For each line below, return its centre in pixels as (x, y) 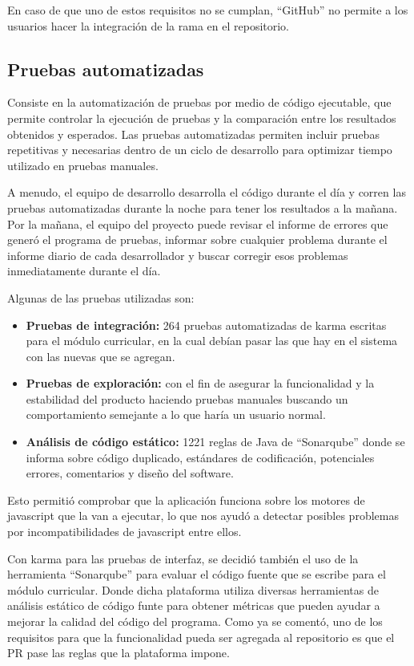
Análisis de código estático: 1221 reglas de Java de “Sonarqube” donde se (215, 442)
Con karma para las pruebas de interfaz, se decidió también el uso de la (183, 558)
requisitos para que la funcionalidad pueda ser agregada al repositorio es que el (201, 637)
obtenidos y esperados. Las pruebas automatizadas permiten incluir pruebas (193, 134)
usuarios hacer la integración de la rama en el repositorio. (149, 25)
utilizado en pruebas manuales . (83, 165)
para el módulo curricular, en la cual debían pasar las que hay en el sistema (212, 341)
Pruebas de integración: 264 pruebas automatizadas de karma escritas (206, 325)
